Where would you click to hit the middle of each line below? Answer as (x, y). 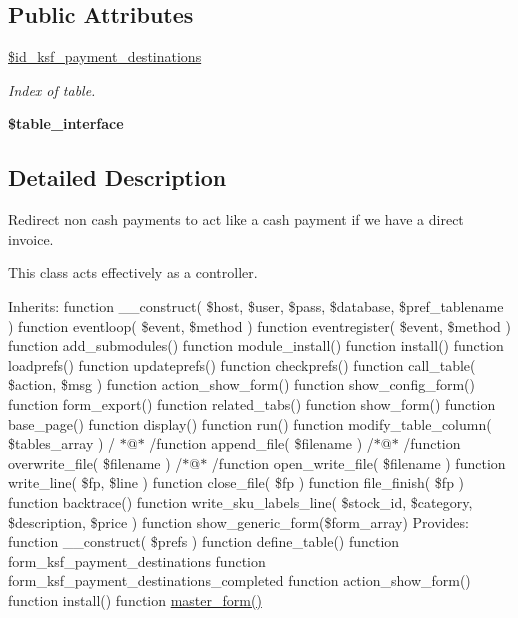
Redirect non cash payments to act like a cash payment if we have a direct (236, 219)
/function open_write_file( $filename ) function (358, 462)
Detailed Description (117, 177)
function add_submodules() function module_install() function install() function (256, 345)
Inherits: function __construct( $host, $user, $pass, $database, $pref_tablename (256, 305)
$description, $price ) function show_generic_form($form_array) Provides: (238, 521)
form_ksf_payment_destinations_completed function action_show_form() (239, 580)
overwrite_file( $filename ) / (95, 462)
